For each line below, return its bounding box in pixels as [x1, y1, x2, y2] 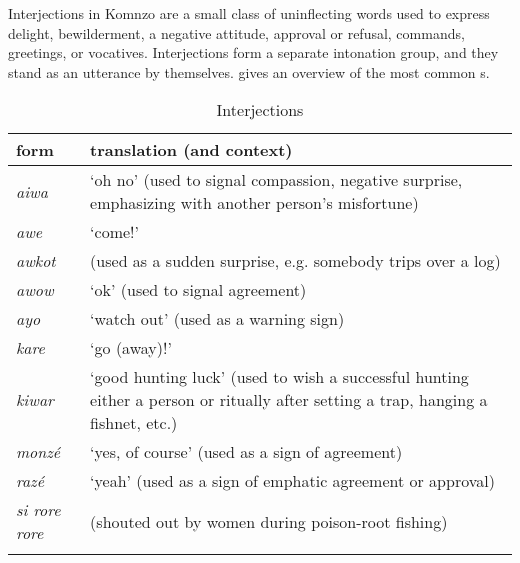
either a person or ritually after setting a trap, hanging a [90, 388, 488, 412]
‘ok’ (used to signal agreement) [90, 278, 307, 302]
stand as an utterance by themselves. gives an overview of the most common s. [8, 61, 490, 82]
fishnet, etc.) [90, 411, 178, 435]
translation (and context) [90, 138, 293, 162]
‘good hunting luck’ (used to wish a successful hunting [90, 365, 469, 389]
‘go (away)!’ [90, 336, 172, 360]
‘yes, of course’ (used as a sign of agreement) [90, 440, 403, 464]
